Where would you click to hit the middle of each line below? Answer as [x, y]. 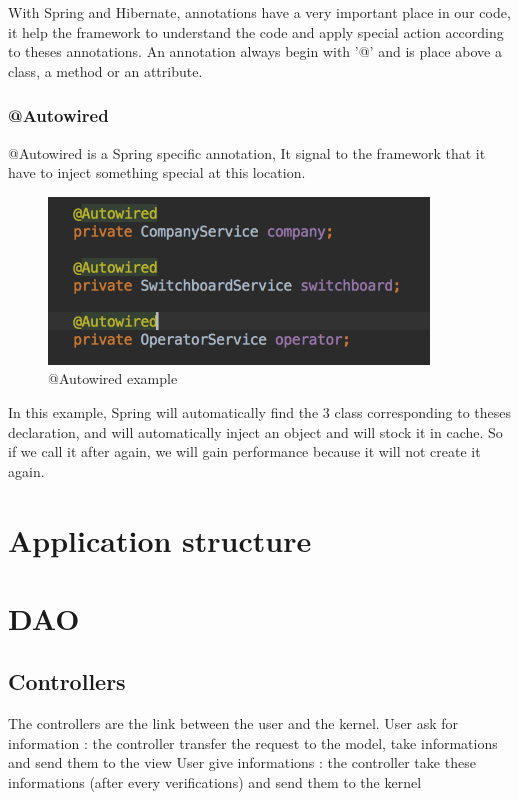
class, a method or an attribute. [105, 70]
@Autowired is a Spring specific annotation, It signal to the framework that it [247, 152]
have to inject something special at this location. [157, 172]
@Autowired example [113, 378]
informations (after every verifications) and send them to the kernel [215, 782]
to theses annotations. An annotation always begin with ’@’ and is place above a [255, 51]
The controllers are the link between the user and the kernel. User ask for [233, 723]
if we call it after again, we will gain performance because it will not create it [244, 451]
